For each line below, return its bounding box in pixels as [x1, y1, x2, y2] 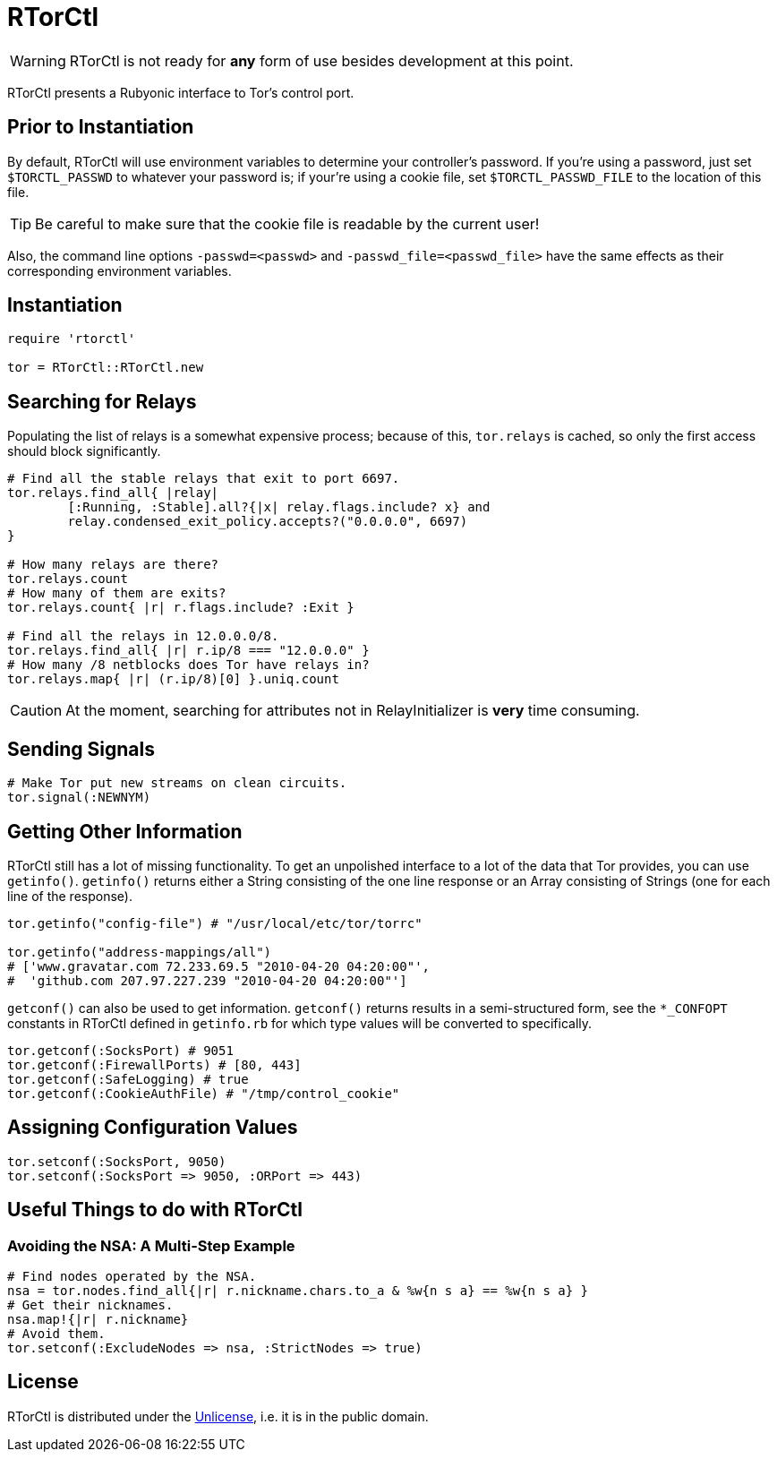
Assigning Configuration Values [7, 1116, 298, 1139]
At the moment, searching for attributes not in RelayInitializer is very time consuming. [65, 701, 640, 720]
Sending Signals [7, 737, 156, 760]
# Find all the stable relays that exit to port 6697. [7, 471, 400, 486]
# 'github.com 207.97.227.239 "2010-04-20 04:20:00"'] [7, 973, 407, 988]
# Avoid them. [7, 1326, 106, 1342]
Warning [10, 51, 66, 70]
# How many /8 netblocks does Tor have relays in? [7, 657, 370, 673]
